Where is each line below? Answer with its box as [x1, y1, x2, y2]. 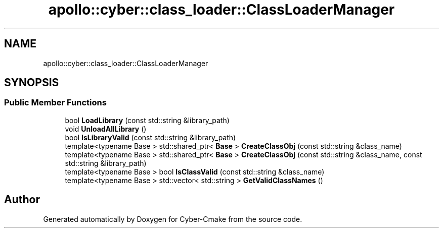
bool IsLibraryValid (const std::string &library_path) [65, 133, 236, 142]
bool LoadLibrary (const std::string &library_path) [65, 115, 230, 125]
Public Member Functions [4, 97, 107, 108]
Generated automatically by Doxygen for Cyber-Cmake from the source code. [43, 214, 302, 223]
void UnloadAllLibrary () [65, 124, 147, 133]
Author [4, 193, 40, 206]
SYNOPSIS [4, 76, 59, 89]
